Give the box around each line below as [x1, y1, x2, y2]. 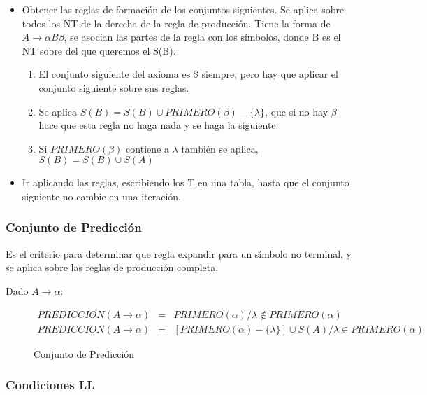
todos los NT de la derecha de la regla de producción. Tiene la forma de [22, 15, 331, 30]
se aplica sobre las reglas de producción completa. [6, 260, 219, 275]
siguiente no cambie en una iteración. [22, 188, 182, 203]
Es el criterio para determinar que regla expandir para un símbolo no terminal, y [6, 246, 352, 261]
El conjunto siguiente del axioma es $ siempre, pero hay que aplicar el [38, 67, 338, 81]
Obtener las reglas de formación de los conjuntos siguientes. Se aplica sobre [22, 2, 345, 16]
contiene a [126, 141, 169, 155]
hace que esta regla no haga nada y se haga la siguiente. [38, 118, 279, 132]
